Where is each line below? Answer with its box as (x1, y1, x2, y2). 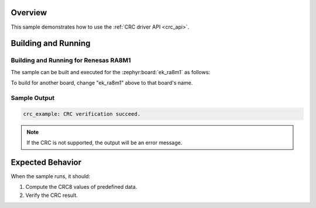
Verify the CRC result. (25, 192, 78, 199)
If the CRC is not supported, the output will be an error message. (26, 139, 183, 146)
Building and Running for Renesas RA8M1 (11, 56, 131, 64)
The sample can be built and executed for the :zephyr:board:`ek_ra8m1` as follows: (11, 68, 211, 75)
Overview (11, 8, 47, 18)
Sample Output (11, 93, 55, 102)
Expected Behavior (11, 157, 82, 167)
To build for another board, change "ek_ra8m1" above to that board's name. (11, 79, 193, 86)
